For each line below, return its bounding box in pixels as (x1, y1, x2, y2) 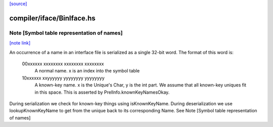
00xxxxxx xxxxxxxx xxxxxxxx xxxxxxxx (22, 61, 104, 67)
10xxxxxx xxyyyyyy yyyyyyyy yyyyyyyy (22, 75, 105, 81)
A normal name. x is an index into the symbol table (34, 68, 140, 74)
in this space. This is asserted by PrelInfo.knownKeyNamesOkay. (34, 89, 170, 95)
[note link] (9, 40, 31, 46)
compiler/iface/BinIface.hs (9, 14, 96, 22)
